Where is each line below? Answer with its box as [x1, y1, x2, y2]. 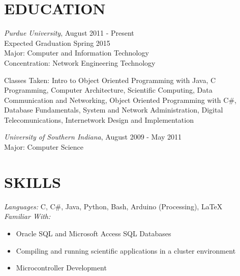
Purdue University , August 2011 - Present [4, 27, 134, 38]
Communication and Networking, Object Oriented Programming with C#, [4, 94, 236, 105]
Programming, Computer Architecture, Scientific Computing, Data [4, 85, 213, 95]
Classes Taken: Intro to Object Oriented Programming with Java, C [4, 74, 216, 85]
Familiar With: [4, 211, 51, 222]
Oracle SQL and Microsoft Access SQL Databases [16, 228, 171, 238]
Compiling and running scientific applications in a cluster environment [16, 245, 236, 256]
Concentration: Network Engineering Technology [4, 57, 156, 68]
